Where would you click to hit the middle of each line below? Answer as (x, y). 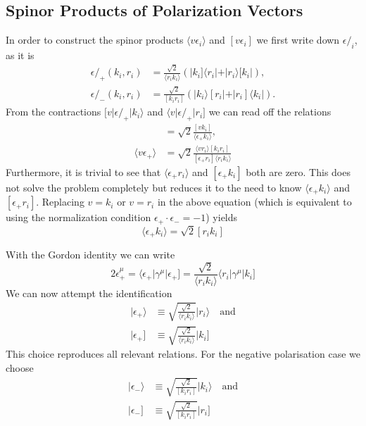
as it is (20, 55)
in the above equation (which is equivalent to (254, 202)
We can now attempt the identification (89, 293)
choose (20, 368)
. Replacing (60, 202)
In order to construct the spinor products (95, 40)
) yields (222, 217)
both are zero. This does (298, 171)
